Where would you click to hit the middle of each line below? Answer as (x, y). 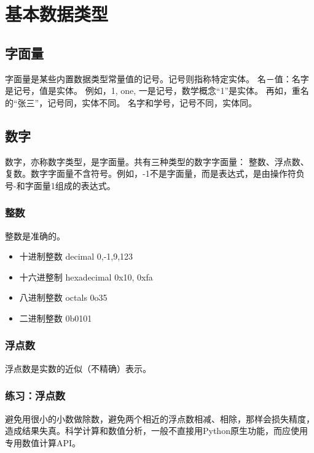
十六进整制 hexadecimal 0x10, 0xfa (86, 277)
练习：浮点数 (35, 396)
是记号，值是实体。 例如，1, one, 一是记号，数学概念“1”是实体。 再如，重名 (157, 91)
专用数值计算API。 (43, 442)
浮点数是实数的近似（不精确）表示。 (78, 368)
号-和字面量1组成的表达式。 (60, 185)
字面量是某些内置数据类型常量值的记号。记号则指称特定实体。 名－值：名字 (157, 78)
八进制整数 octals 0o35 (63, 297)
